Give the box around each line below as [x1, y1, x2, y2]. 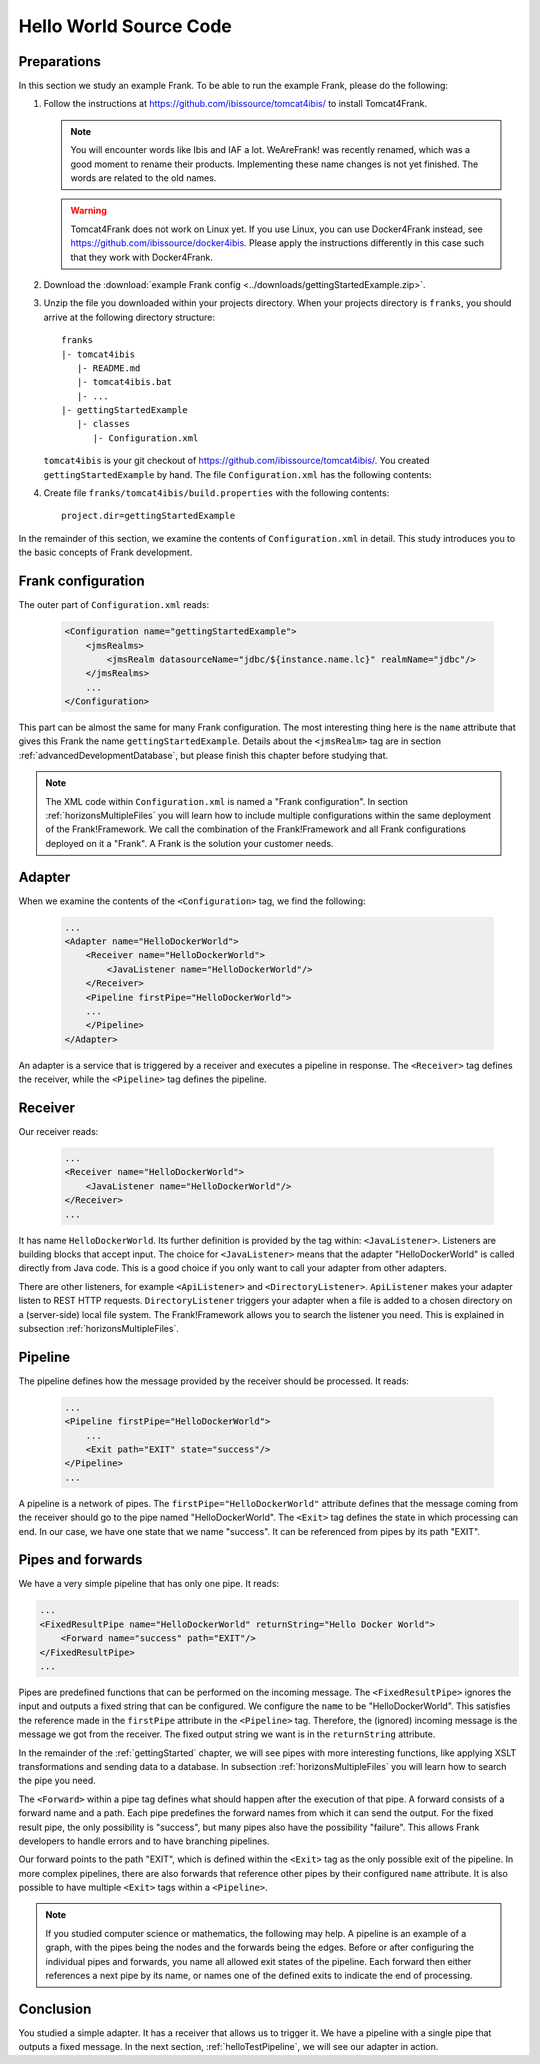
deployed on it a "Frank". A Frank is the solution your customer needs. [45, 837, 334, 849]
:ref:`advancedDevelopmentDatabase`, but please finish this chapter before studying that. [18, 749, 389, 761]
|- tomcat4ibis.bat [76, 376, 173, 388]
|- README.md [76, 362, 141, 374]
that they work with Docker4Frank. [70, 251, 214, 263]
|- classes [76, 418, 130, 430]
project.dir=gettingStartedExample [61, 510, 236, 522]
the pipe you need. [18, 1775, 96, 1787]
